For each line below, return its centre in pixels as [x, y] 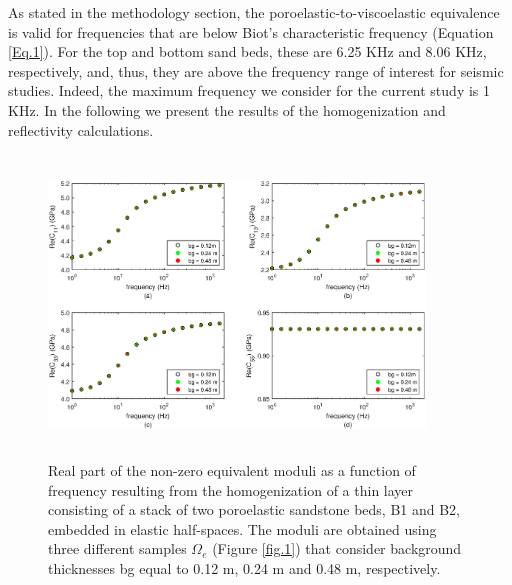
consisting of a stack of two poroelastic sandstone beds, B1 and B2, [254, 509]
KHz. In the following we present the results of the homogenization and [227, 109]
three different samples [117, 548]
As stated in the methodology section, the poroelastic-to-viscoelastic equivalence [254, 12]
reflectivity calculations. [81, 129]
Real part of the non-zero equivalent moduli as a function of [232, 470]
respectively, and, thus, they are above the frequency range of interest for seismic [256, 70]
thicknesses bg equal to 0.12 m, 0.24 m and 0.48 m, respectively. [244, 568]
